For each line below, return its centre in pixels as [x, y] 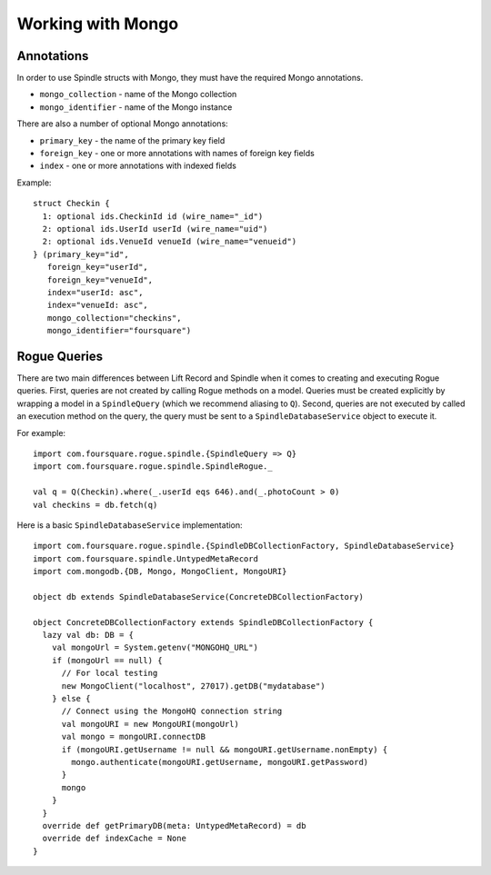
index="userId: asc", [95, 292]
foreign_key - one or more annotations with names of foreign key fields [177, 154]
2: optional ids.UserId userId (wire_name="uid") [155, 229]
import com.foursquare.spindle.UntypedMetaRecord [146, 558]
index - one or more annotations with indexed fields [138, 166]
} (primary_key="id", [81, 254]
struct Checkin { [71, 204]
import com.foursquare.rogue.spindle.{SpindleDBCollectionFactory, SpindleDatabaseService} [244, 546]
